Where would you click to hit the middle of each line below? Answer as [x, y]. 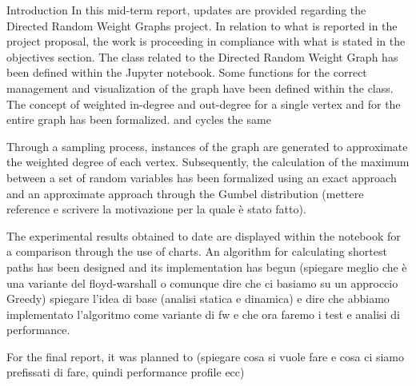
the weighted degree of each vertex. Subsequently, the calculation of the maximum [208, 162]
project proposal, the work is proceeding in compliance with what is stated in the [206, 41]
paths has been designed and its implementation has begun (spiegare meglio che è [207, 267]
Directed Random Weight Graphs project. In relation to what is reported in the [202, 25]
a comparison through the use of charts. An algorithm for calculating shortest [197, 251]
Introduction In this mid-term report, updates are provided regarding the [186, 10]
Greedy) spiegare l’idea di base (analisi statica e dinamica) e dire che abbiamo [198, 298]
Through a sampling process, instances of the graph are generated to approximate [207, 146]
